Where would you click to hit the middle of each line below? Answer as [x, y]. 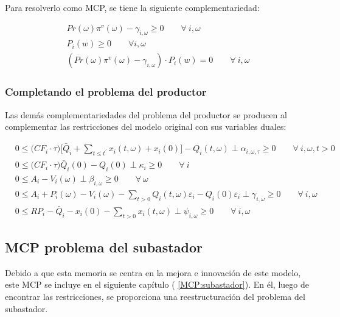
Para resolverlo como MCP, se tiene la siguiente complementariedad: [132, 7]
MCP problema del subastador [104, 247]
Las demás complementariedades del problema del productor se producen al [146, 114]
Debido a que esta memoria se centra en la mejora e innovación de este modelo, [153, 272]
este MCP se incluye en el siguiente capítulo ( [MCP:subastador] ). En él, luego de [157, 284]
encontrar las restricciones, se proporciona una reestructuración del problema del [155, 297]
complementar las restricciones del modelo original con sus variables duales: [146, 126]
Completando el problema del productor [106, 92]
